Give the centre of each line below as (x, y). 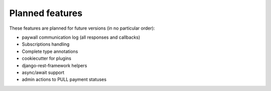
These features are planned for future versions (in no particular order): (82, 28)
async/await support (43, 72)
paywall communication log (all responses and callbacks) (81, 37)
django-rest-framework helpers (54, 65)
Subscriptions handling (46, 44)
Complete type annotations (50, 51)
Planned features (46, 13)
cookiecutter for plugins (46, 58)
